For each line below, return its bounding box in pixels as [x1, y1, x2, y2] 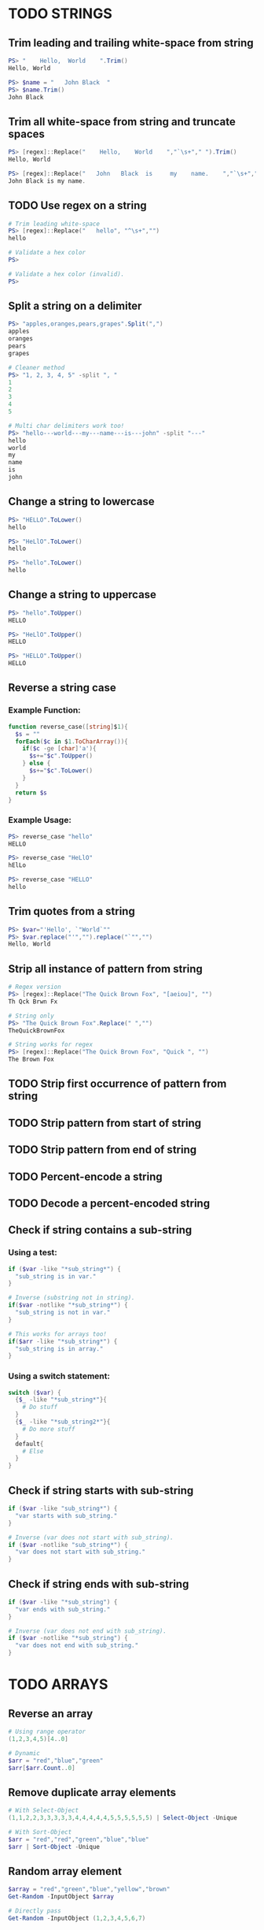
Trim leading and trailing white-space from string [8, 36, 254, 50]
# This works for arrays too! [8, 1329, 108, 1338]
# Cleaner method [8, 363, 65, 371]
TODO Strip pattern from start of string [8, 1116, 202, 1129]
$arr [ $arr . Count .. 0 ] [8, 1764, 76, 1772]
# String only [8, 1012, 55, 1020]
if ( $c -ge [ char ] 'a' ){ [22, 745, 97, 753]
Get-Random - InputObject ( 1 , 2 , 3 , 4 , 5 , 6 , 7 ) [8, 1914, 146, 1923]
